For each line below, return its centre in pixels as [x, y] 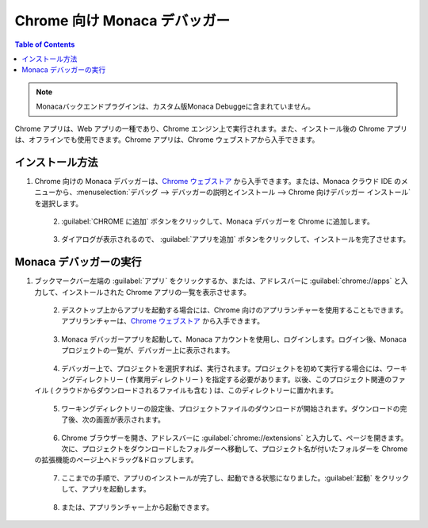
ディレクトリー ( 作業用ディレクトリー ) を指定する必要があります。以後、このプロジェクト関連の [233, 379]
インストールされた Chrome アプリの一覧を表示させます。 [156, 292]
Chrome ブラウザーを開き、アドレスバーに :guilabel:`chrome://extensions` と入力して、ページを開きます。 [235, 438]
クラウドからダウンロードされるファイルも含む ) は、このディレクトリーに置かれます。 [196, 390]
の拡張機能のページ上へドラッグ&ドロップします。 [116, 460]
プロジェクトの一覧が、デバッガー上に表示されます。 [148, 350]
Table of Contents [45, 44]
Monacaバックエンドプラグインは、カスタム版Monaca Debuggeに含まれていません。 [175, 106]
